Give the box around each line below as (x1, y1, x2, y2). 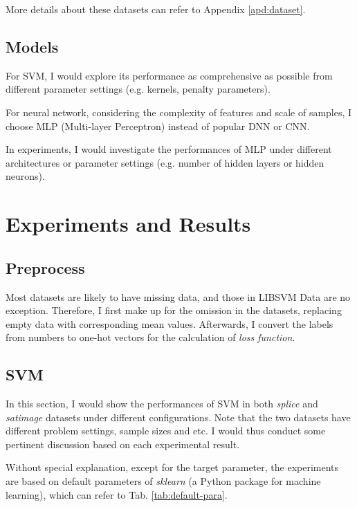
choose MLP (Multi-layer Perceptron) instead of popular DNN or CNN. (6, 118, 310, 133)
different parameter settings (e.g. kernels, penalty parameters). (6, 82, 271, 96)
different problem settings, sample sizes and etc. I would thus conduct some (6, 423, 326, 438)
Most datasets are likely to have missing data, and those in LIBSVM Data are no (6, 289, 351, 304)
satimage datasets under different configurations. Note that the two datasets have (6, 409, 351, 424)
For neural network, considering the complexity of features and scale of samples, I (6, 104, 352, 119)
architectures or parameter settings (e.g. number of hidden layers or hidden (6, 155, 324, 169)
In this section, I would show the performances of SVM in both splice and (6, 396, 318, 411)
